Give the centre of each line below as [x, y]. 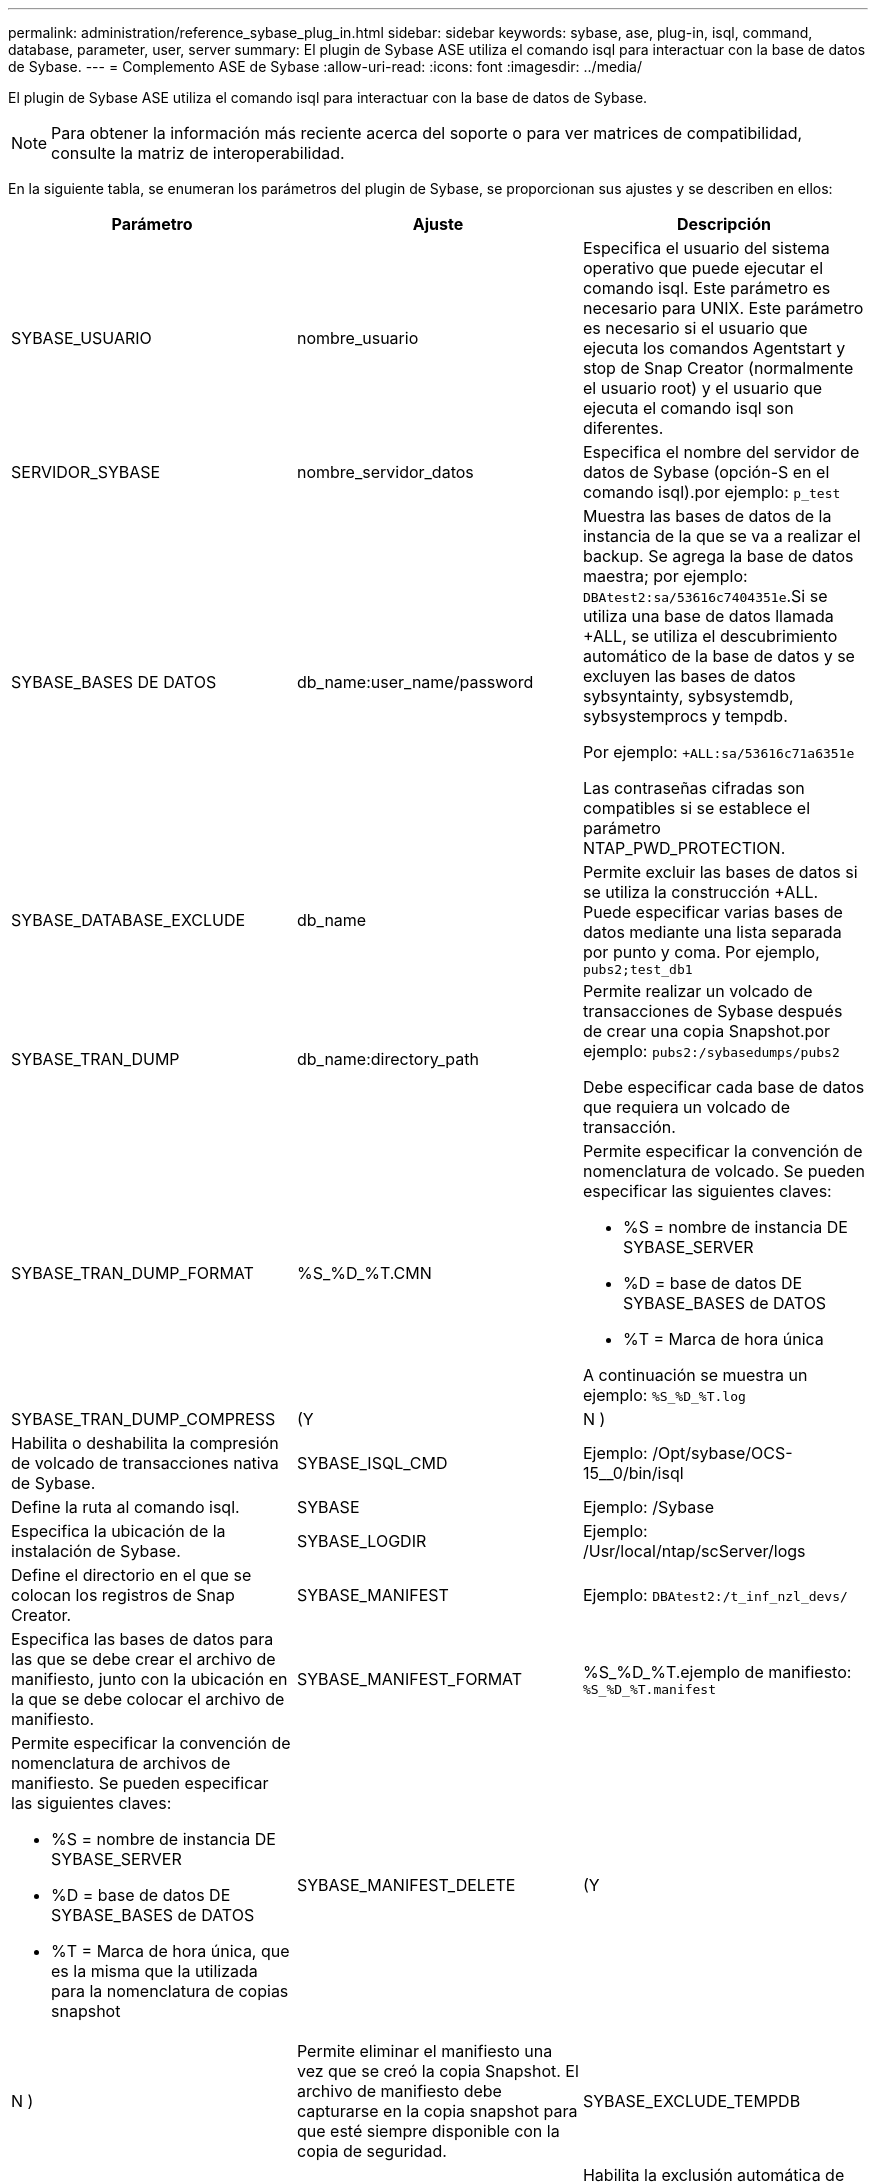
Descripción [723, 224]
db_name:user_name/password [415, 682]
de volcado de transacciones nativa [145, 1463]
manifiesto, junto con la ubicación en [149, 1679]
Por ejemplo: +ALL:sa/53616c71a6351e [718, 752]
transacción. [629, 1127]
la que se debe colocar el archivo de [148, 1699]
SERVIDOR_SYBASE [86, 472]
